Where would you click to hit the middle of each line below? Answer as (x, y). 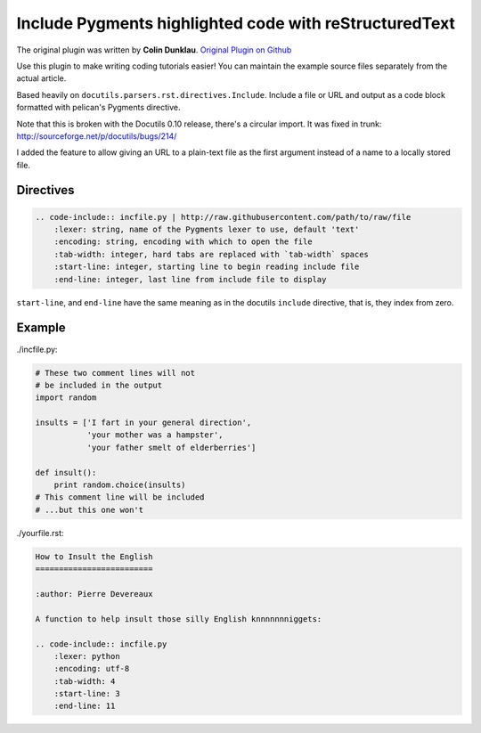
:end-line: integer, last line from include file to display (190, 279)
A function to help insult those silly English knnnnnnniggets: (179, 619)
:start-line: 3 (87, 694)
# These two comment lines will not (115, 373)
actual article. (41, 78)
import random (66, 398)
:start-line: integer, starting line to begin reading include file (207, 267)
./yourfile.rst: (40, 533)
